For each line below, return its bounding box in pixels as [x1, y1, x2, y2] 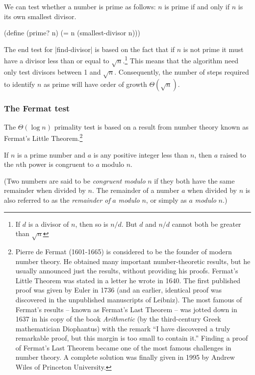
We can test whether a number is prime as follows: [4, 1, 156, 11]
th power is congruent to [20, 159, 94, 169]
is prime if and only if [164, 1, 230, 11]
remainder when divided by [4, 185, 86, 195]
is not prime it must [183, 44, 244, 54]
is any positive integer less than [93, 149, 188, 160]
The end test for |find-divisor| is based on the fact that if [4, 44, 175, 54]
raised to [220, 149, 246, 160]
